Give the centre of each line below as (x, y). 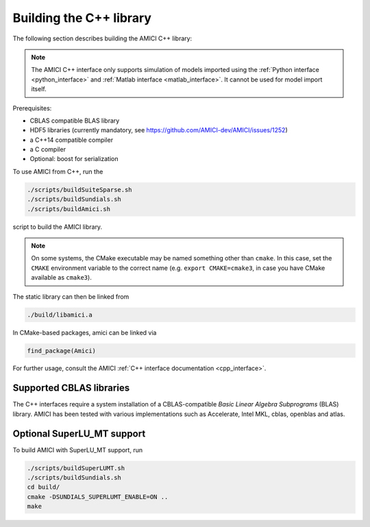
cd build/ (44, 487)
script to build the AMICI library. (58, 227)
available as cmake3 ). (61, 278)
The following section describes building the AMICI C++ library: (102, 38)
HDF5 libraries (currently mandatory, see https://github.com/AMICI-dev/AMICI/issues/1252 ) (159, 130)
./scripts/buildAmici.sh (69, 209)
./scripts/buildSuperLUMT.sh (76, 468)
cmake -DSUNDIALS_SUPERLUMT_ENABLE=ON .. (98, 497)
